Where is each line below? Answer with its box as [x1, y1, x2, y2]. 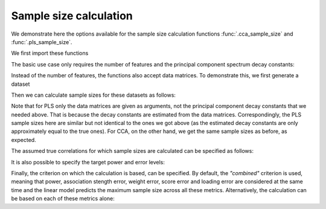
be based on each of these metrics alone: [11, 195, 115, 202]
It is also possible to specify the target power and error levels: [11, 158, 165, 166]
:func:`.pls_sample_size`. [11, 38, 72, 45]
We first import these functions [11, 50, 89, 57]
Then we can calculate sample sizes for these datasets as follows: [11, 91, 176, 98]
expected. [11, 136, 36, 143]
